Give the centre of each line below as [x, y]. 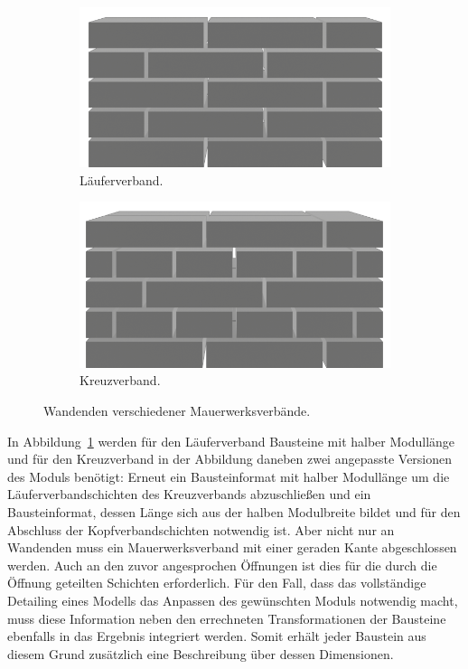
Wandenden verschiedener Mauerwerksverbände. [177, 411]
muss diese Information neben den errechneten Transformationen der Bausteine [227, 618]
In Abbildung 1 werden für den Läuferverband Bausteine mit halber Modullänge [231, 441]
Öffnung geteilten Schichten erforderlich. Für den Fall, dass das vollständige [217, 583]
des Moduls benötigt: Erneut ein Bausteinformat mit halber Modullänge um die [229, 476]
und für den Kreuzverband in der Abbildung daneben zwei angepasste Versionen [230, 459]
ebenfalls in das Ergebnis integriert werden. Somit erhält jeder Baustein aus [217, 636]
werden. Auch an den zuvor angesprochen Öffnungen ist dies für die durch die [222, 565]
